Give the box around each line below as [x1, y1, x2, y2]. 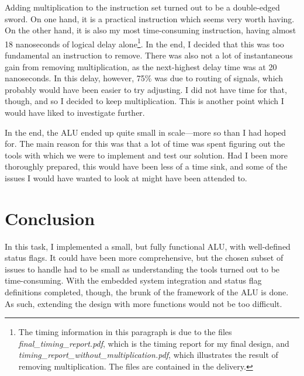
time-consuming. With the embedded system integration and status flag [5, 274, 262, 287]
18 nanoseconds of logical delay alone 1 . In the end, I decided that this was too [5, 36, 284, 50]
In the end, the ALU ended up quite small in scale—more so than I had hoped [5, 126, 286, 138]
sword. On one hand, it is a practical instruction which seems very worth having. [5, 12, 295, 25]
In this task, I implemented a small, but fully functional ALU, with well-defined [5, 240, 291, 252]
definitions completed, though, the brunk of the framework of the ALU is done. [5, 286, 289, 298]
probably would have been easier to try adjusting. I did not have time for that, [5, 83, 287, 95]
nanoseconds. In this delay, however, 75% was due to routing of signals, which [5, 72, 284, 84]
